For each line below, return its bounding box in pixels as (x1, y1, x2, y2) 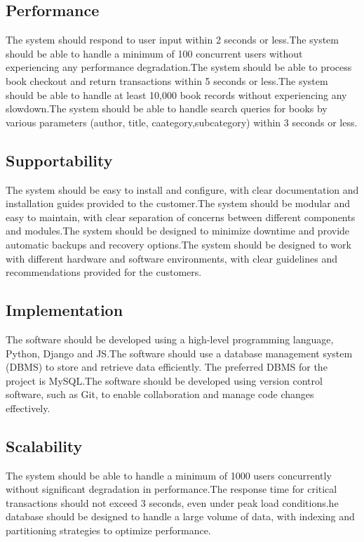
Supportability (6, 149, 113, 171)
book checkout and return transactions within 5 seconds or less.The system (6, 73, 328, 88)
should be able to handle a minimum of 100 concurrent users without (6, 46, 303, 60)
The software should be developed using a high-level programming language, (6, 331, 334, 346)
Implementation (6, 299, 123, 321)
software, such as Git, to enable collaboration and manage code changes (6, 387, 314, 402)
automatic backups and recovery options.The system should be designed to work (6, 237, 351, 251)
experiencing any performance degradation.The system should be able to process (6, 60, 352, 74)
